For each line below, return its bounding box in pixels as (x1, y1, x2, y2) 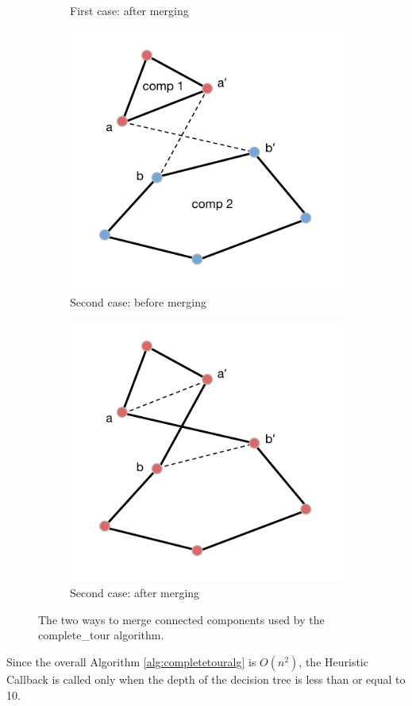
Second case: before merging (70, 293, 207, 310)
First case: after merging (70, 2, 189, 18)
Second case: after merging (70, 584, 200, 601)
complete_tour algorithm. (38, 627, 164, 643)
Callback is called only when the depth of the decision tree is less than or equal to (6, 670, 406, 687)
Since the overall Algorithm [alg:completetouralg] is (6, 653, 256, 669)
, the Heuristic (298, 653, 368, 669)
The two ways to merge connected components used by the (38, 611, 325, 627)
